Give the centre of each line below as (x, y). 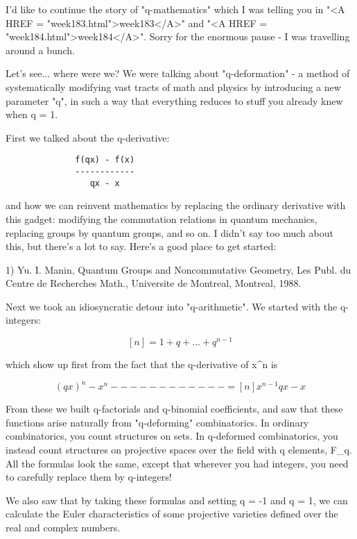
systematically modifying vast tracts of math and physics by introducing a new (173, 86)
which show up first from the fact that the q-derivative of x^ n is (142, 364)
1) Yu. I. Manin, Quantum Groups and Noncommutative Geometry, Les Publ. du (178, 269)
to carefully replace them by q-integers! (89, 477)
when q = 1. (32, 114)
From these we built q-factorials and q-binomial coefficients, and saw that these (174, 409)
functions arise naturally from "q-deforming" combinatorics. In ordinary (157, 422)
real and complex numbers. (63, 527)
